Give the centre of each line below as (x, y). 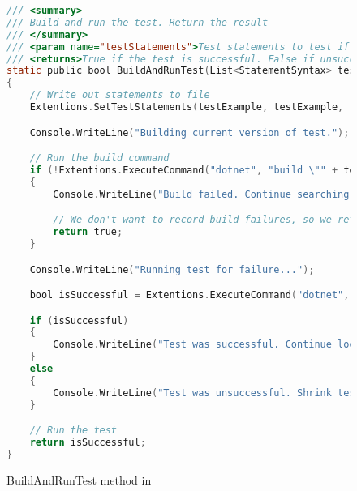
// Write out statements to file (120, 95)
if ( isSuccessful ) (79, 320)
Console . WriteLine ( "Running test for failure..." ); (172, 269)
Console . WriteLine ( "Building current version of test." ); (189, 132)
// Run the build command (99, 158)
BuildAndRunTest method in (79, 479)
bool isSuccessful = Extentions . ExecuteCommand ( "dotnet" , (189, 295)
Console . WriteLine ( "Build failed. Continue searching (201, 194)
